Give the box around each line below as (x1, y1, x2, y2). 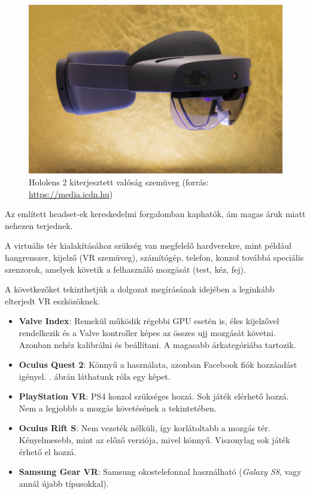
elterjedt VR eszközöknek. (5, 294, 100, 307)
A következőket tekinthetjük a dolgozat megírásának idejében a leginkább (5, 283, 275, 295)
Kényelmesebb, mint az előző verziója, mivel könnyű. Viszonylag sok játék (19, 434, 290, 446)
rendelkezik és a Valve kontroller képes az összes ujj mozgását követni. (19, 326, 276, 339)
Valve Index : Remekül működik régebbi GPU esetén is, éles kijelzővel (19, 315, 279, 327)
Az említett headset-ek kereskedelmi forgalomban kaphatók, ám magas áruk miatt (5, 208, 306, 220)
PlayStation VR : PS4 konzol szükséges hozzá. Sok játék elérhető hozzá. (19, 390, 289, 402)
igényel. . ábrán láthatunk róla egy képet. (19, 370, 171, 382)
